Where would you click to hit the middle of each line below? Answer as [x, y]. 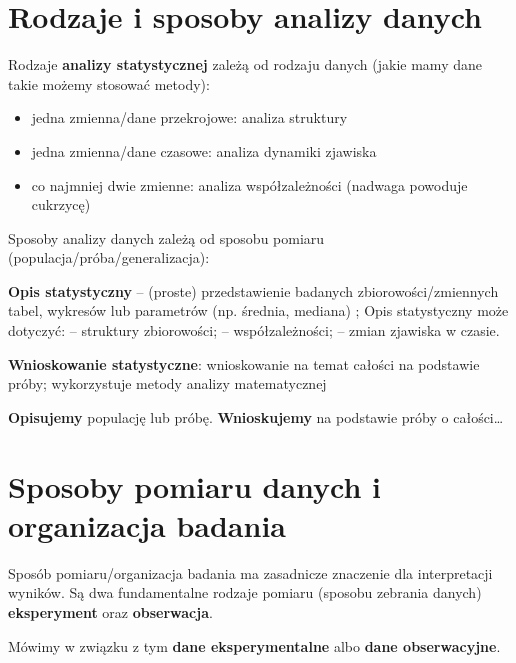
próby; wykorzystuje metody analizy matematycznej [167, 383]
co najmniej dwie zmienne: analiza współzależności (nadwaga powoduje [249, 184]
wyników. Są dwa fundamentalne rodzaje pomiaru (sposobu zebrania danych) [245, 592]
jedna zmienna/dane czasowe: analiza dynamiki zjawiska [204, 150]
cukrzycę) [61, 204]
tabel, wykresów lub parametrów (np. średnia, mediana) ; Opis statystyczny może [258, 310]
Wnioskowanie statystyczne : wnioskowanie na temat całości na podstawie [244, 363]
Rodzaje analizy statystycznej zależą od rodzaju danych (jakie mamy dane [245, 64]
